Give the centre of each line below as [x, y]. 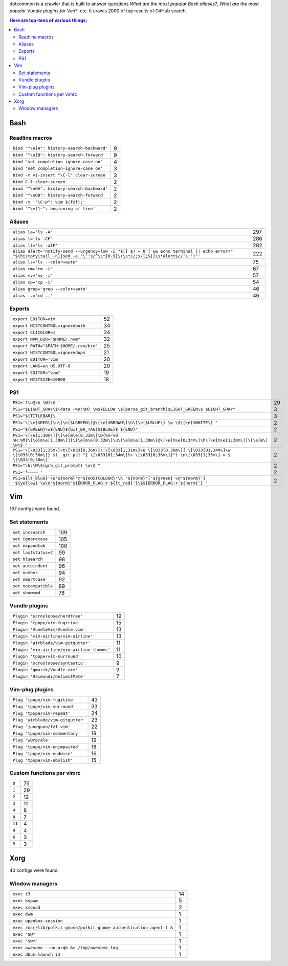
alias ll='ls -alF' [35, 245]
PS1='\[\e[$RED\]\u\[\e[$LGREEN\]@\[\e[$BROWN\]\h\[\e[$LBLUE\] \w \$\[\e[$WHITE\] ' [115, 423]
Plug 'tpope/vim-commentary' [47, 733]
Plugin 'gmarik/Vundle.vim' [45, 669]
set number [25, 573]
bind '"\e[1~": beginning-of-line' [54, 209]
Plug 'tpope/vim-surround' [44, 706]
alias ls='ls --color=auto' [45, 262]
